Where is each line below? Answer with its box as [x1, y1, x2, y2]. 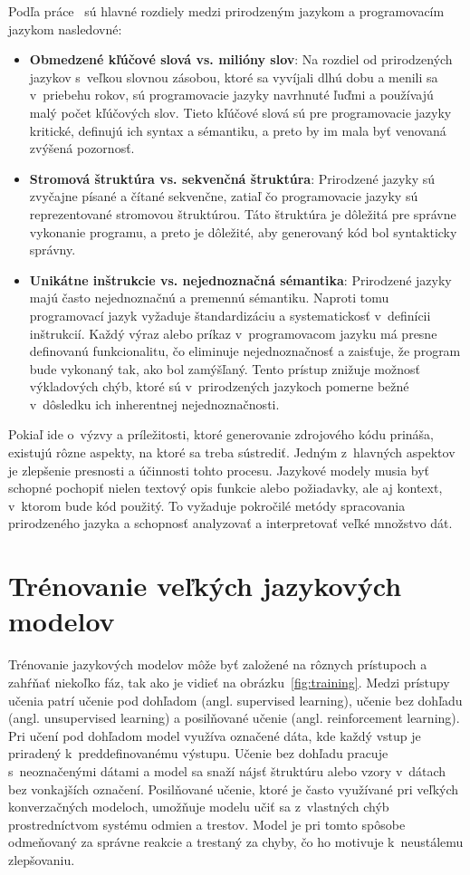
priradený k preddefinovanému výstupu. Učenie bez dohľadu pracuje [8, 744, 388, 763]
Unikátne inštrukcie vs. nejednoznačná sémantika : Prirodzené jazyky [29, 270, 452, 289]
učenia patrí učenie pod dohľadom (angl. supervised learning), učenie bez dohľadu [8, 690, 463, 709]
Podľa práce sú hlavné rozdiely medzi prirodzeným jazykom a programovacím [8, 2, 445, 20]
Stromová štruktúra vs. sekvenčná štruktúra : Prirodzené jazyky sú [29, 168, 436, 187]
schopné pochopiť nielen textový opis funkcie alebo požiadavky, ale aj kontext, [8, 478, 443, 497]
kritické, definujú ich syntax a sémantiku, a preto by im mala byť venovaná [29, 120, 446, 139]
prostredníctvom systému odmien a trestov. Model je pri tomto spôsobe [8, 814, 406, 833]
